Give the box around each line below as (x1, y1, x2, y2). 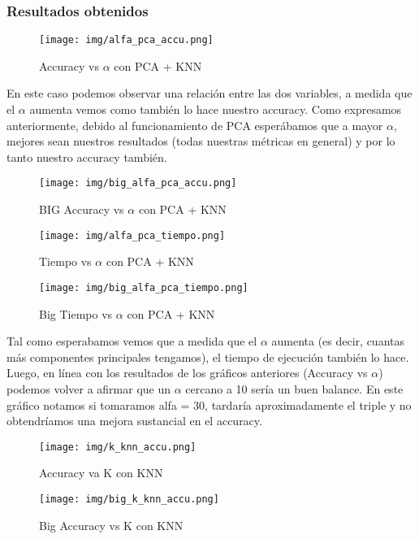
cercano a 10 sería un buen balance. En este (185, 380, 404, 397)
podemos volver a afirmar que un (6, 380, 171, 397)
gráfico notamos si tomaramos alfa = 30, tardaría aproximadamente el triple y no (6, 396, 412, 413)
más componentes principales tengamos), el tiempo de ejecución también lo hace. (6, 348, 409, 365)
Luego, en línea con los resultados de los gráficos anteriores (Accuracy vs (6, 364, 368, 381)
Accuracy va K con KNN (39, 464, 163, 481)
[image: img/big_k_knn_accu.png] (39, 493, 219, 505)
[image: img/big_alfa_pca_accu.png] (39, 177, 237, 189)
